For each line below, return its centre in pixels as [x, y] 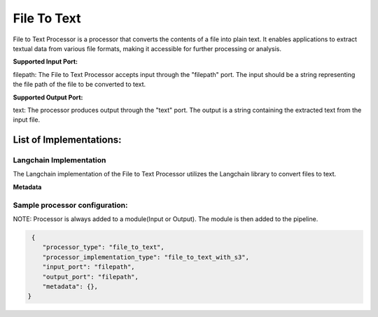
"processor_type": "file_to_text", [103, 247]
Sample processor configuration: [70, 205]
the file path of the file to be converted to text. [79, 85]
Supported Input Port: [45, 62]
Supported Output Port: [48, 97]
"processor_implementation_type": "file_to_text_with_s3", [146, 257]
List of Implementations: [67, 140]
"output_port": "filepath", [91, 277]
